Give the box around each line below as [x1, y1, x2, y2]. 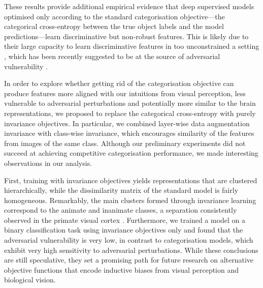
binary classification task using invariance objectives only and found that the [4, 224, 243, 235]
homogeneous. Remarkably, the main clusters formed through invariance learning [4, 194, 256, 205]
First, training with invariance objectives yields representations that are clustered [4, 175, 257, 185]
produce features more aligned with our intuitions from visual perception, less [4, 88, 246, 98]
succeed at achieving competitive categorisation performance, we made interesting [4, 148, 258, 158]
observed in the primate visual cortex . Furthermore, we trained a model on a [4, 214, 246, 225]
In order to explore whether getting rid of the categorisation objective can [4, 78, 234, 89]
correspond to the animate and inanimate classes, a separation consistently [4, 205, 237, 215]
